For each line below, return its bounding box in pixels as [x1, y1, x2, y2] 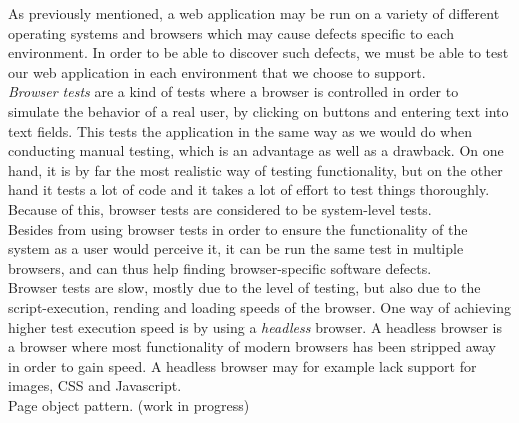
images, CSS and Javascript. [8, 375, 182, 396]
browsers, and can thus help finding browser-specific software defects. [8, 257, 432, 278]
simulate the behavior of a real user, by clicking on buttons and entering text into [8, 100, 509, 121]
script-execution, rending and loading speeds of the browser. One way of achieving [8, 296, 511, 317]
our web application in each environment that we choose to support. [8, 61, 426, 82]
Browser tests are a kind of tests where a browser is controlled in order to [8, 81, 459, 102]
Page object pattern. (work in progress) [8, 394, 250, 415]
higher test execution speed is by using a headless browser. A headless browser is [8, 316, 502, 337]
